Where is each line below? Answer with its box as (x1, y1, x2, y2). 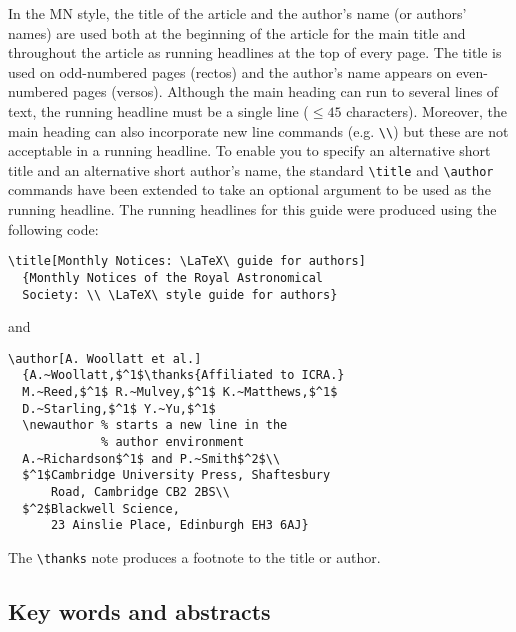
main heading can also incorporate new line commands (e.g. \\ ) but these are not (8, 120, 509, 141)
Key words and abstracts (8, 596, 271, 627)
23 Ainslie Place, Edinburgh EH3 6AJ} (50, 518, 309, 533)
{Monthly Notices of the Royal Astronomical (22, 270, 323, 285)
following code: (8, 218, 99, 239)
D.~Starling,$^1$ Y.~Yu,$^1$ (22, 401, 216, 416)
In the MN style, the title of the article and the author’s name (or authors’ (8, 3, 467, 23)
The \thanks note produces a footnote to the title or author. (8, 547, 381, 568)
